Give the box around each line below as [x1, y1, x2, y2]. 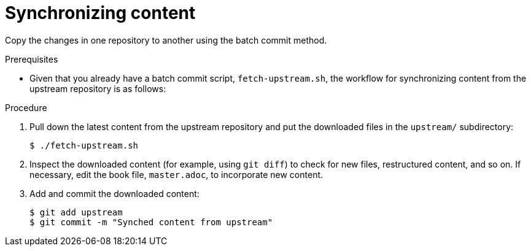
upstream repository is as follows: [29, 83, 166, 94]
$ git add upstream [29, 207, 123, 217]
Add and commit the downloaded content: [29, 188, 200, 199]
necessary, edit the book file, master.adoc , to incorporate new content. [29, 169, 324, 180]
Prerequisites [5, 53, 58, 64]
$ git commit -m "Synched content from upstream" [29, 217, 273, 227]
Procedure [5, 102, 47, 113]
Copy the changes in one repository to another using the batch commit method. [5, 34, 327, 45]
